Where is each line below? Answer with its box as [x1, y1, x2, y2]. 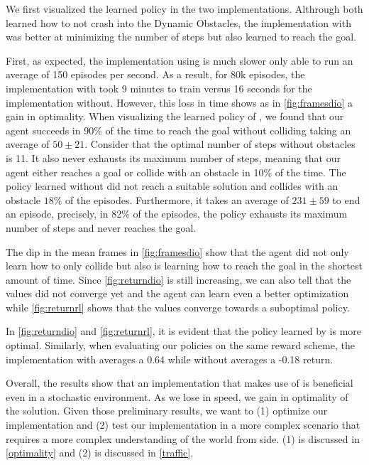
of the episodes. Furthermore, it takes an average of [65, 192, 289, 207]
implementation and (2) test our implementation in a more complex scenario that [6, 417, 360, 432]
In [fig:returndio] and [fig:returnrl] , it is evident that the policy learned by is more [6, 324, 362, 338]
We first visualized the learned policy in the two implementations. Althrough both [6, 1, 363, 16]
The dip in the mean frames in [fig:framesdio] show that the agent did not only [6, 244, 349, 259]
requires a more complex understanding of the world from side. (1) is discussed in [6, 431, 360, 446]
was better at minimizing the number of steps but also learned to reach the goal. [6, 29, 356, 44]
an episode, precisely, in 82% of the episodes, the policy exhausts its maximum [6, 206, 348, 221]
